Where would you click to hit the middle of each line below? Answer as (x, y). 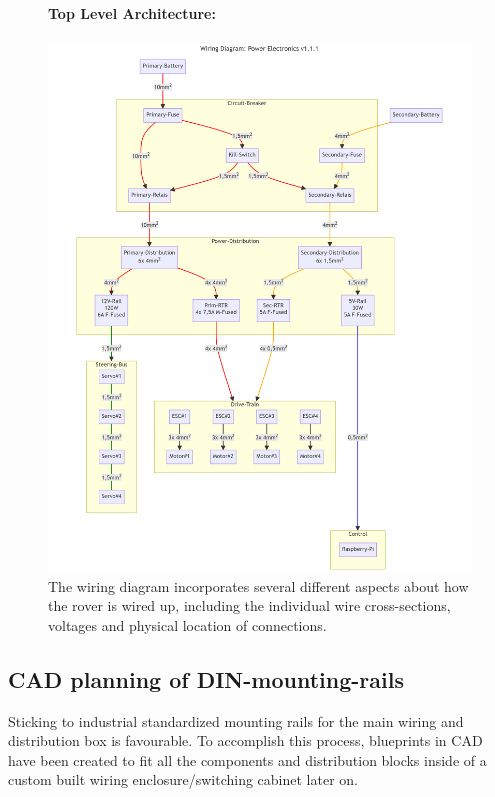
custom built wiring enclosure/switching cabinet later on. (183, 779)
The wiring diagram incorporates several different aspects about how (258, 585)
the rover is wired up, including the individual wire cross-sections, (249, 605)
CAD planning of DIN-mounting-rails (206, 678)
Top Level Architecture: (132, 12)
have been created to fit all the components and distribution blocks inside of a (247, 759)
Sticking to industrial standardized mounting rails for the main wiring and (236, 720)
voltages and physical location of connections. (187, 624)
